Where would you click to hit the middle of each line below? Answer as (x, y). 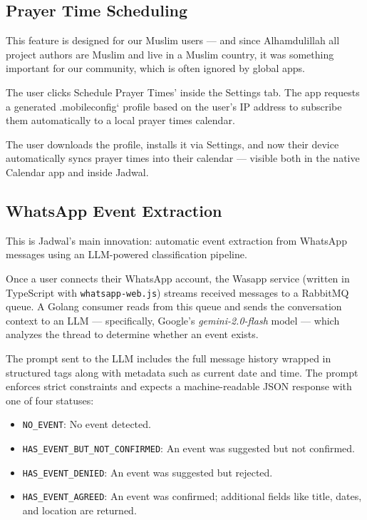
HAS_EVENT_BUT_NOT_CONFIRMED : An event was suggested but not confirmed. (188, 448)
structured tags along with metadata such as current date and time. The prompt (182, 372)
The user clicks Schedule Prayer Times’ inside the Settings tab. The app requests (183, 92)
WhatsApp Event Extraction (114, 210)
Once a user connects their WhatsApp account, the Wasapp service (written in (178, 278)
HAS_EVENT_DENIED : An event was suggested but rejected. (148, 472)
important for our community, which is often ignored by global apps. (155, 68)
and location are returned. (79, 510)
